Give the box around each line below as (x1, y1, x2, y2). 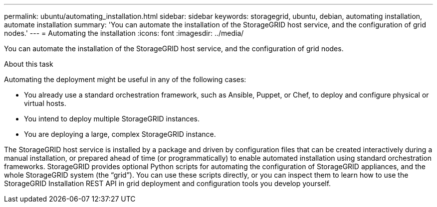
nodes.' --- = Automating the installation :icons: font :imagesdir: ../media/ (4, 29, 244, 37)
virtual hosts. (24, 99, 66, 107)
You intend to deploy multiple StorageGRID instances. (24, 114, 200, 123)
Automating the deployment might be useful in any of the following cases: (4, 75, 246, 84)
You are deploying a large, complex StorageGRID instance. (24, 130, 216, 138)
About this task (4, 60, 53, 68)
